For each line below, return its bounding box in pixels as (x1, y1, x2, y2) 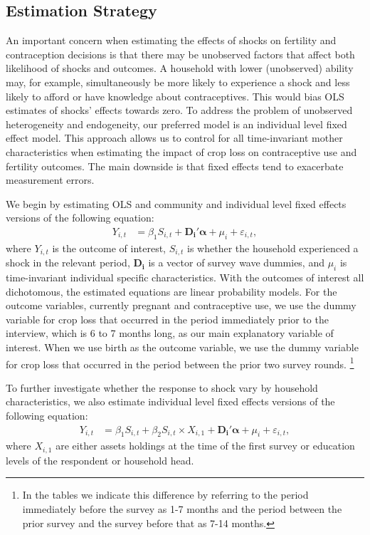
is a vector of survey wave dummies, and (148, 255, 324, 270)
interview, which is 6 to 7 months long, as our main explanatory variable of (6, 326, 334, 341)
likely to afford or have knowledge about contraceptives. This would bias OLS (6, 88, 344, 103)
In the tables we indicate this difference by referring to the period (22, 487, 309, 502)
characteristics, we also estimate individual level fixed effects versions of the (6, 394, 335, 409)
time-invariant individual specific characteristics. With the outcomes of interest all (6, 270, 364, 284)
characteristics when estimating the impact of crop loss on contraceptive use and (6, 144, 357, 159)
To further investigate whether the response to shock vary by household (6, 380, 318, 395)
